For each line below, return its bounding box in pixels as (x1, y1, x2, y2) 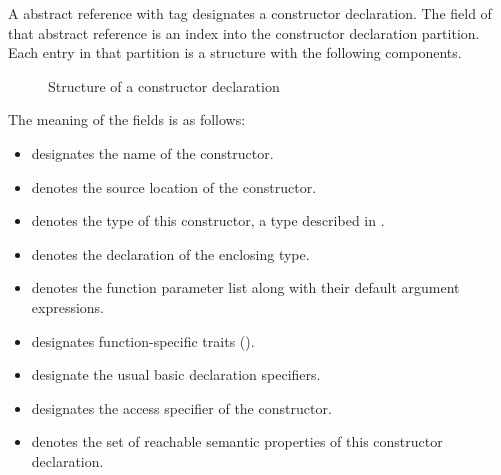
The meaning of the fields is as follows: (8, 109, 246, 130)
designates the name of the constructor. (31, 142, 274, 163)
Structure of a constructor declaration (48, 75, 280, 96)
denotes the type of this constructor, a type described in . (31, 210, 385, 231)
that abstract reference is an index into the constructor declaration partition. (8, 22, 480, 43)
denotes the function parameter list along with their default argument (31, 277, 460, 298)
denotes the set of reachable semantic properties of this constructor (31, 431, 443, 452)
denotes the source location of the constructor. (31, 176, 317, 197)
